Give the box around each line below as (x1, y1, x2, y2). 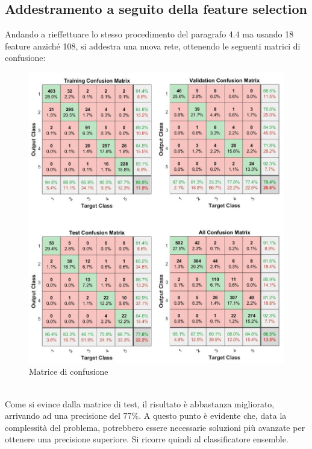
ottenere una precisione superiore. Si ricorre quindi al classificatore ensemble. (5, 433, 289, 445)
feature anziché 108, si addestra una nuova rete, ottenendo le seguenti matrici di (5, 39, 301, 52)
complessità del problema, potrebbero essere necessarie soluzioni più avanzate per (5, 421, 305, 433)
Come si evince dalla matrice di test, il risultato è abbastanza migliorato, (5, 397, 275, 410)
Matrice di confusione (29, 365, 108, 378)
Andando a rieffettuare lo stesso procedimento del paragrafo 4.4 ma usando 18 (5, 28, 294, 40)
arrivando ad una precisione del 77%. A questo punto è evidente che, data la (5, 409, 287, 422)
